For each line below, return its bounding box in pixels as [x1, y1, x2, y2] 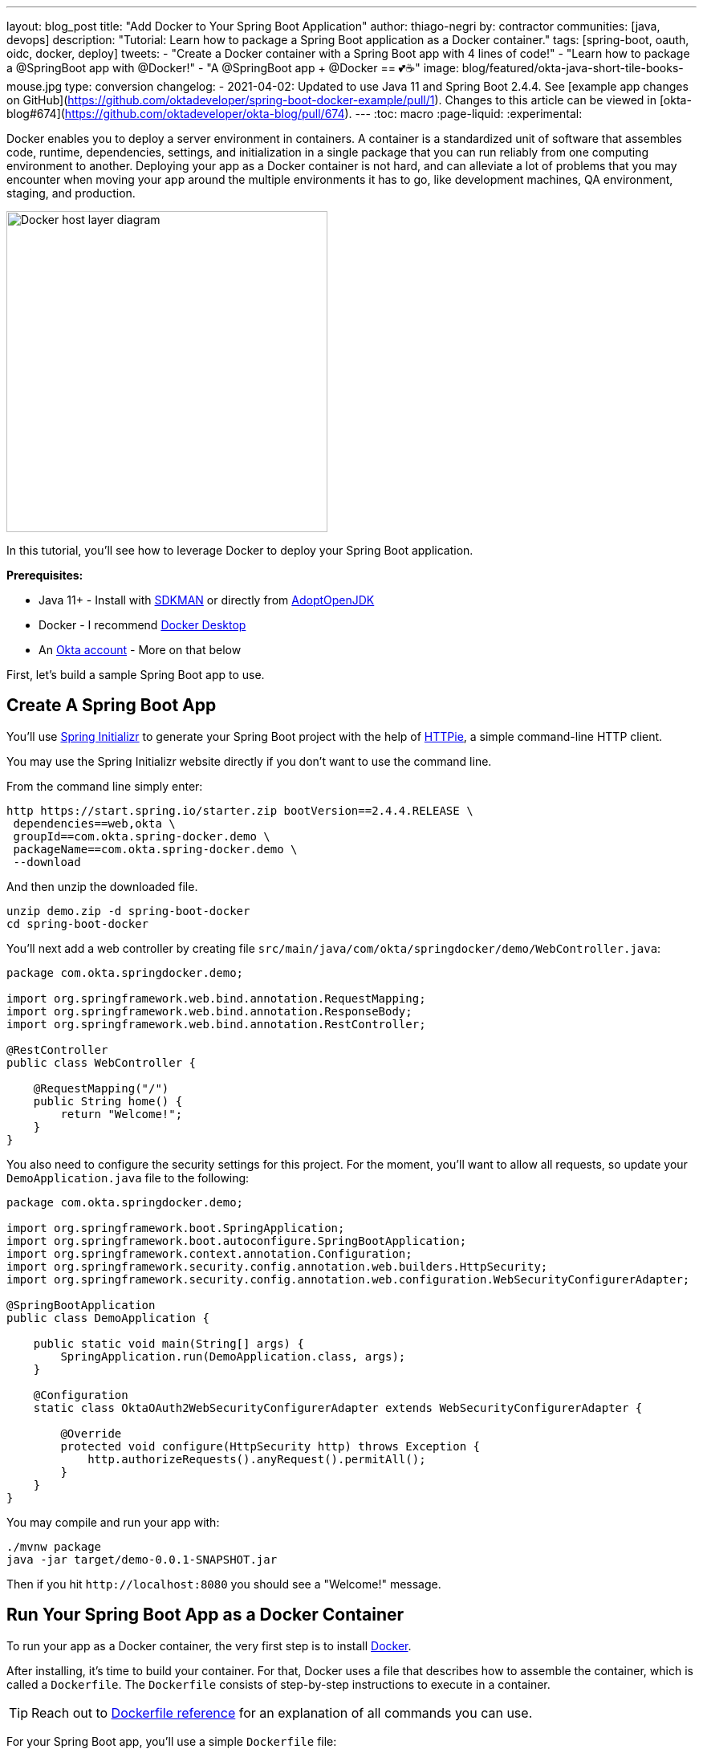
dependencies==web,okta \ [13, 816, 176, 830]
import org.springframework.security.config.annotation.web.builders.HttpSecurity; [6, 1259, 548, 1273]
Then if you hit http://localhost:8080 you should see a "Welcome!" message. [6, 1576, 441, 1591]
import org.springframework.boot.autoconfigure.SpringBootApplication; [6, 1234, 467, 1247]
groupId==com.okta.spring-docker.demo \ [13, 829, 270, 843]
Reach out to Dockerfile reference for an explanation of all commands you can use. [31, 1704, 533, 1721]
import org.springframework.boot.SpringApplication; [6, 1221, 345, 1234]
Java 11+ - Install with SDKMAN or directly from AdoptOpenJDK [39, 593, 375, 607]
